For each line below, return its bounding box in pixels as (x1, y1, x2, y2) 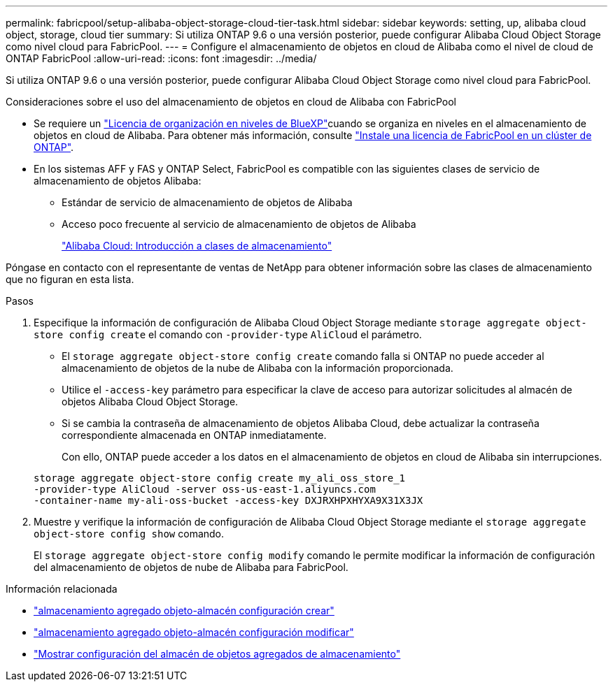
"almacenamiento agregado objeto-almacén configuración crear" (34, 605, 334, 616)
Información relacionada (6, 583, 118, 595)
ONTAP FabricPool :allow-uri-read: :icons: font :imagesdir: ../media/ (6, 52, 317, 64)
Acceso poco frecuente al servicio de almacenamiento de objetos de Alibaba (62, 218, 416, 230)
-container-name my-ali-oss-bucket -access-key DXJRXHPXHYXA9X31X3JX (34, 495, 423, 506)
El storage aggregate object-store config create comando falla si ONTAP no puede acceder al (62, 350, 544, 362)
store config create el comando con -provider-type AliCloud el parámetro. (34, 328, 422, 340)
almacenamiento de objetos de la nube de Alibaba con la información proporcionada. (62, 362, 453, 374)
